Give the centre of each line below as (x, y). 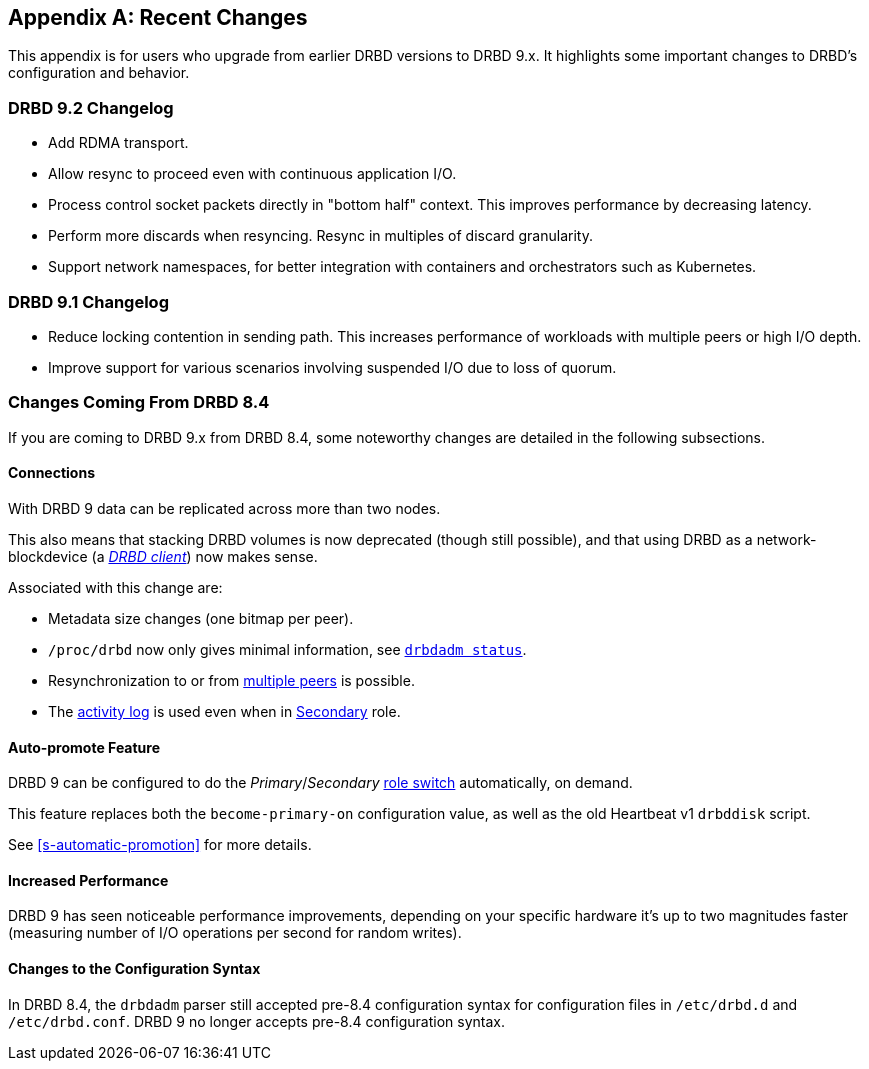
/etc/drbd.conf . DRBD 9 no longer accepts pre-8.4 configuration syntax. (256, 1021)
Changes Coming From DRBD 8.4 (139, 402)
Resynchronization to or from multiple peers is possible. (231, 680)
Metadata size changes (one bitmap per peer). (201, 618)
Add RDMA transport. (118, 143)
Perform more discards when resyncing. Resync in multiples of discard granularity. (320, 236)
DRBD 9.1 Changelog (88, 301)
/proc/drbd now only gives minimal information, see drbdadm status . (287, 649)
